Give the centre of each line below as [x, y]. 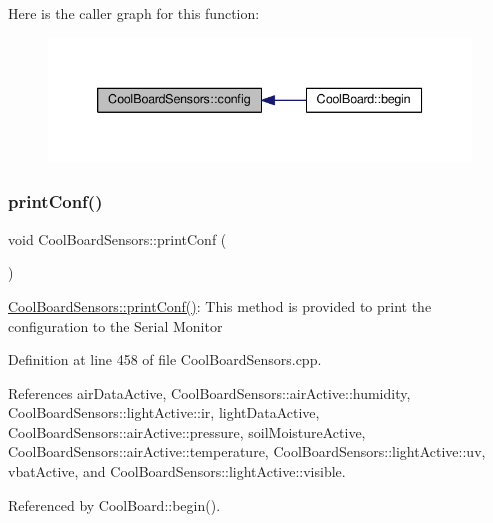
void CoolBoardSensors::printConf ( [117, 238]
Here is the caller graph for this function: [134, 13]
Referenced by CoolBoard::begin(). [114, 504]
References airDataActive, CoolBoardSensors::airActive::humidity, [209, 392]
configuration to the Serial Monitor [115, 325]
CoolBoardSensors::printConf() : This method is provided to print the [220, 305]
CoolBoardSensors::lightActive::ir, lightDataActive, [164, 412]
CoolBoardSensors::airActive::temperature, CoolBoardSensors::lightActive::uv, [247, 451]
